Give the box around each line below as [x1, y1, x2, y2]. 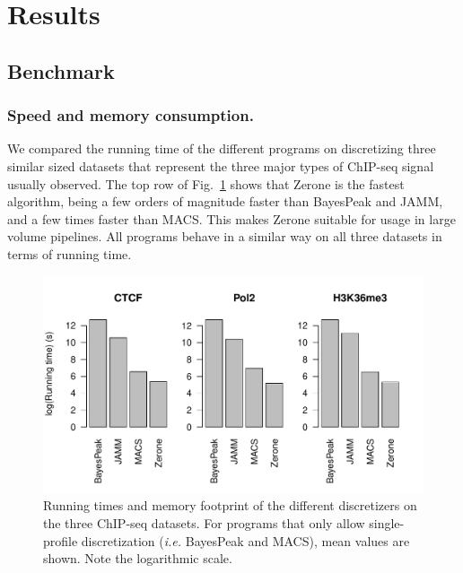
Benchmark [7, 56, 115, 84]
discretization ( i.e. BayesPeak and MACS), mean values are [81, 531, 410, 550]
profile [43, 531, 78, 550]
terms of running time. [7, 244, 132, 263]
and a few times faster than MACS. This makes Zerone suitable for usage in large [7, 209, 456, 228]
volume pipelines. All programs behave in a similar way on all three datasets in [7, 227, 442, 246]
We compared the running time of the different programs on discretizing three [7, 139, 436, 158]
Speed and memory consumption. [7, 104, 254, 126]
